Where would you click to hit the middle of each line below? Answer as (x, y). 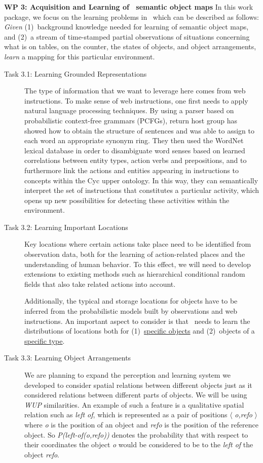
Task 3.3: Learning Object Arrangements (68, 358)
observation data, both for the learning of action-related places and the (135, 254)
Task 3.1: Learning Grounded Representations (76, 73)
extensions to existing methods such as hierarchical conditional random (135, 274)
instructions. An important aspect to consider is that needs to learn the (137, 321)
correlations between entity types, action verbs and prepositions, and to (136, 160)
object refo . (42, 454)
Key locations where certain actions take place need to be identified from (138, 244)
